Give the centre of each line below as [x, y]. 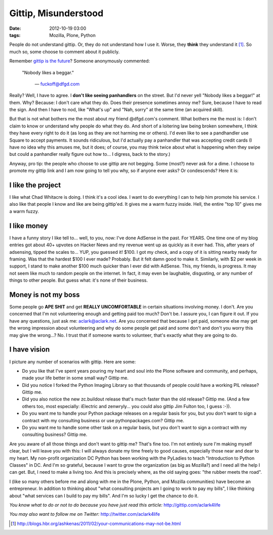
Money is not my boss [45, 295]
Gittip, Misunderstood [56, 13]
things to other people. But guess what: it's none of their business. [79, 280]
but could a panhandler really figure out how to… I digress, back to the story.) [90, 154]
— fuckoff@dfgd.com [57, 84]
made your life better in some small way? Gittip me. [75, 378]
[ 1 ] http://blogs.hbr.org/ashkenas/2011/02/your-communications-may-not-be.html [96, 523]
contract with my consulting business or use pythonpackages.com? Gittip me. [103, 420]
